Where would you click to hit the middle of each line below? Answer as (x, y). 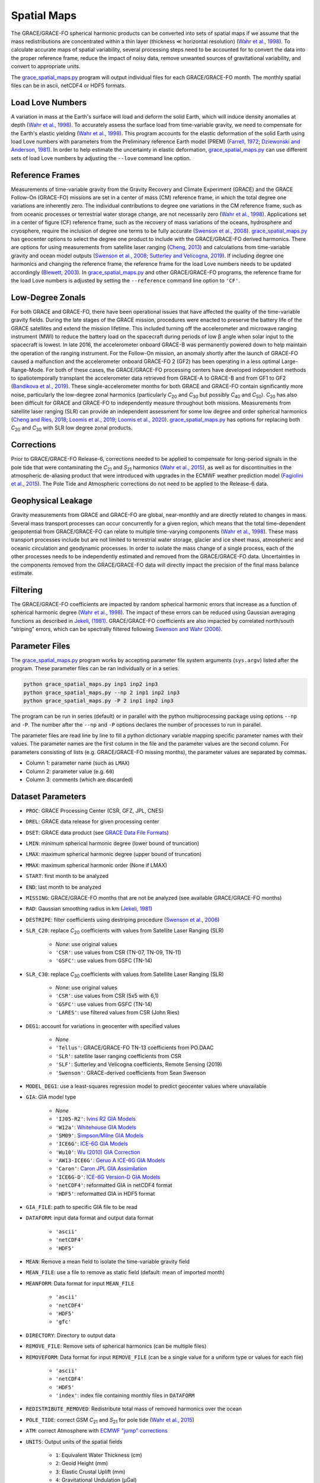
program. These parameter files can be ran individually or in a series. (95, 669)
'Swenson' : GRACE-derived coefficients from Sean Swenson (131, 1073)
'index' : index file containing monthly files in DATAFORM (125, 1396)
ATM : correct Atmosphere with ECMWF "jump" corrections (97, 1431)
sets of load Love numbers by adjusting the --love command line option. (101, 158)
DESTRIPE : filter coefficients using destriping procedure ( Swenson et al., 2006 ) (123, 919)
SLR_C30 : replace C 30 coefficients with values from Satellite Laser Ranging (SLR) (125, 975)
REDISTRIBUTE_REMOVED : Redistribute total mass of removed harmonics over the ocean (134, 1409)
